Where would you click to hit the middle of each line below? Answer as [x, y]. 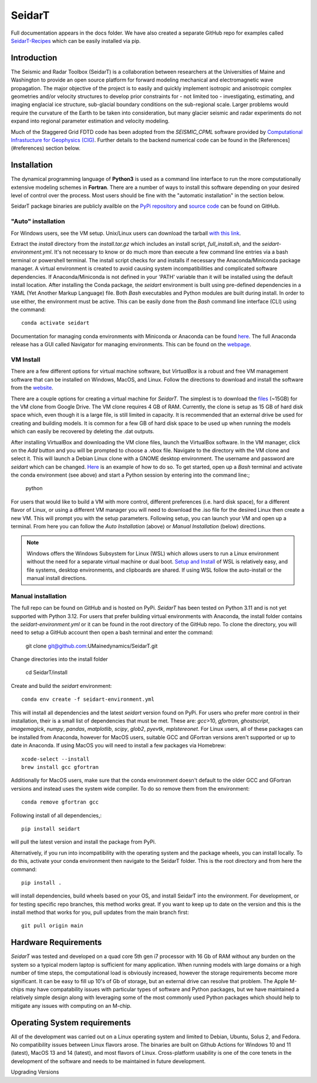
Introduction [34, 58]
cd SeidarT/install [46, 673]
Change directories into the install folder [59, 659]
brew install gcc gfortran [60, 767]
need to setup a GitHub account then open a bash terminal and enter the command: [112, 632]
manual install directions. [57, 578]
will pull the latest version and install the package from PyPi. [84, 842]
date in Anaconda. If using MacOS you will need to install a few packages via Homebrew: [118, 745]
